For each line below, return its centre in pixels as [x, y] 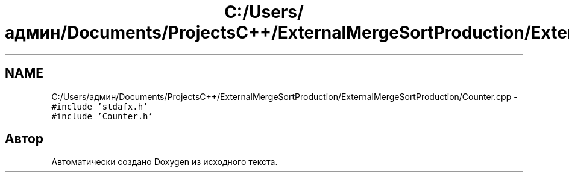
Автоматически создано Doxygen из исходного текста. [165, 162]
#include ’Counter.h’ [102, 116]
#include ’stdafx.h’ [100, 106]
